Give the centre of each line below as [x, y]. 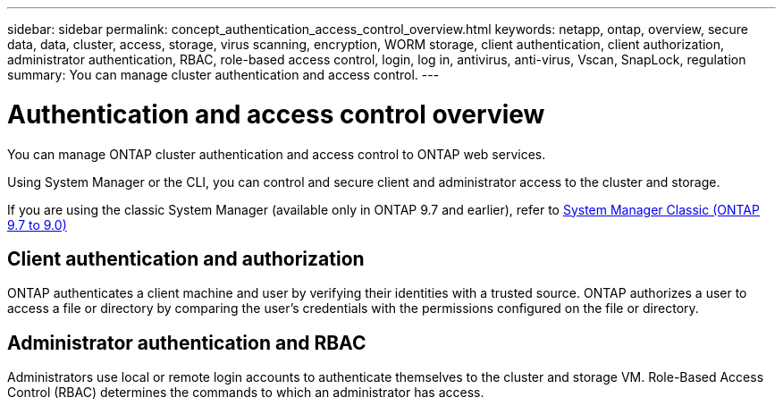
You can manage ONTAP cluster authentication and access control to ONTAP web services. [277, 154]
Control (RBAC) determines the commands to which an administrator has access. [246, 393]
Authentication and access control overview [276, 114]
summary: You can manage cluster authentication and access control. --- [223, 75]
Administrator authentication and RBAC [187, 343]
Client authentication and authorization [186, 258]
